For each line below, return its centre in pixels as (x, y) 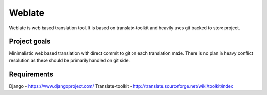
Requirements (31, 74)
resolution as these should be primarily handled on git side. (69, 60)
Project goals (30, 42)
